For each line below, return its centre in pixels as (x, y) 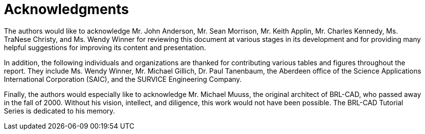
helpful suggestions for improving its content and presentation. (105, 47)
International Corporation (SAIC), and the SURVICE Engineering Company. (123, 79)
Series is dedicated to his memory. (60, 111)
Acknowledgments (67, 9)
